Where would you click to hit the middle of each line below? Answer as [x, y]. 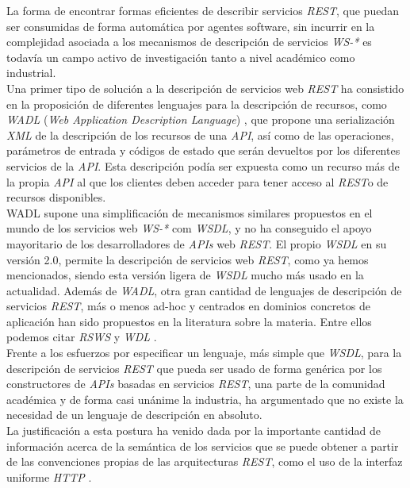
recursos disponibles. [56, 197]
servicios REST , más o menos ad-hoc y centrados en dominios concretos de [188, 306]
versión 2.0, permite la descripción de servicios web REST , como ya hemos [188, 259]
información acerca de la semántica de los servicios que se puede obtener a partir [203, 446]
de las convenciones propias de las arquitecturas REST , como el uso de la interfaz [205, 461]
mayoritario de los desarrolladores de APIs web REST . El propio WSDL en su [197, 243]
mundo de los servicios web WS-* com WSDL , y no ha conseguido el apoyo [189, 228]
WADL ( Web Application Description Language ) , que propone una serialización [201, 119]
